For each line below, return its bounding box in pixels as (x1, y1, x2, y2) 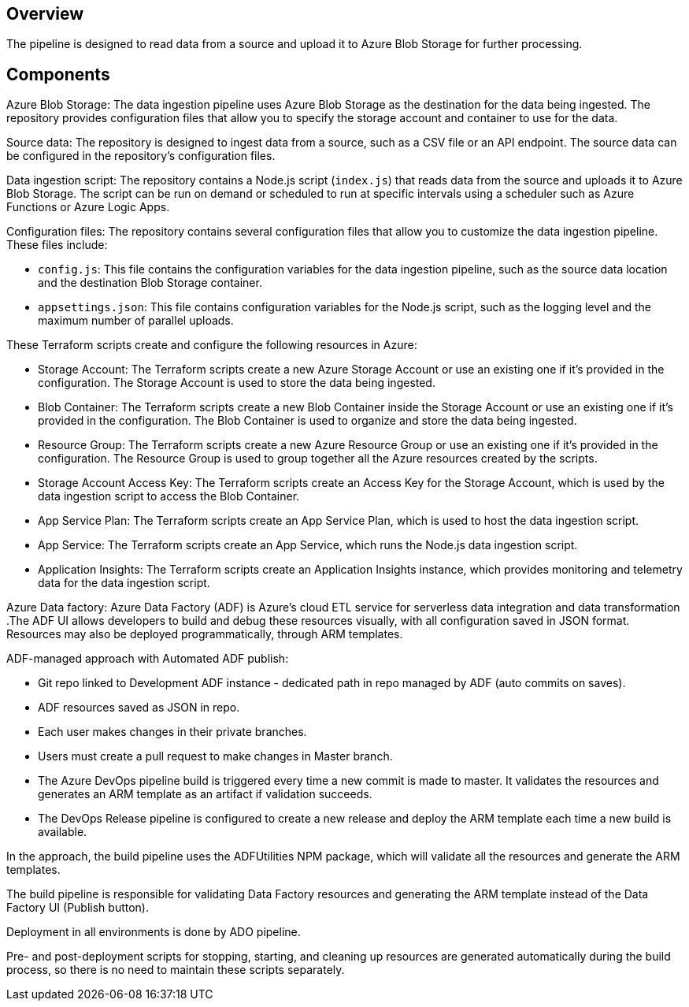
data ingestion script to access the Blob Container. (38, 489, 300, 504)
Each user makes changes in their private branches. (38, 725, 307, 739)
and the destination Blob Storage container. (38, 276, 262, 290)
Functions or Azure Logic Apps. (6, 200, 170, 214)
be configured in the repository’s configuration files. (6, 149, 276, 163)
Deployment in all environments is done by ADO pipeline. (6, 925, 301, 939)
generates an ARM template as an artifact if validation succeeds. (38, 787, 372, 801)
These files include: (6, 238, 108, 252)
